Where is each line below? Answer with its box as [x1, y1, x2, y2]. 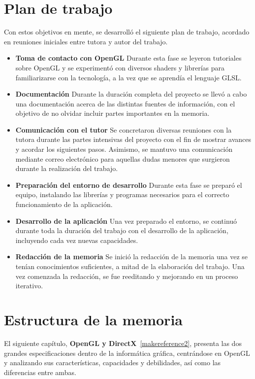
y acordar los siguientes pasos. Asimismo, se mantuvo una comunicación [15, 144, 233, 154]
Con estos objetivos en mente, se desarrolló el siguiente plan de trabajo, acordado [4, 27, 250, 37]
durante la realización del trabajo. [15, 163, 118, 173]
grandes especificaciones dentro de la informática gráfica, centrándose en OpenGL [4, 347, 250, 358]
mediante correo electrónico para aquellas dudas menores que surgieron [15, 153, 230, 164]
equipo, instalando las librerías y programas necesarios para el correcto [15, 189, 229, 200]
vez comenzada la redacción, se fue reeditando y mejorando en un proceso [15, 271, 238, 281]
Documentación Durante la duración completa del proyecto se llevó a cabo [15, 89, 247, 99]
